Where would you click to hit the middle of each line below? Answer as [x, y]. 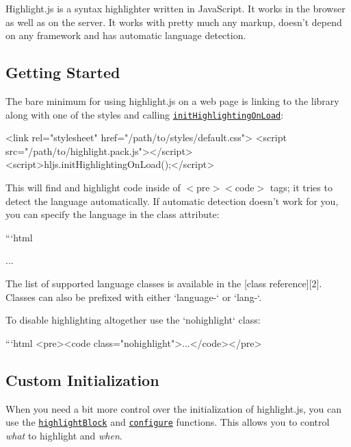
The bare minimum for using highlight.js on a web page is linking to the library [172, 100]
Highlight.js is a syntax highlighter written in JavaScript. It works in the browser [175, 8]
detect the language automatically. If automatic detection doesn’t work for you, [172, 201]
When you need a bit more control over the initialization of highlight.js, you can [174, 408]
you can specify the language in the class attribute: [113, 214]
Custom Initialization [82, 379]
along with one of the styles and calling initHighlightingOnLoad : [145, 114]
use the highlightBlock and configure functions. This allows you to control [168, 422]
